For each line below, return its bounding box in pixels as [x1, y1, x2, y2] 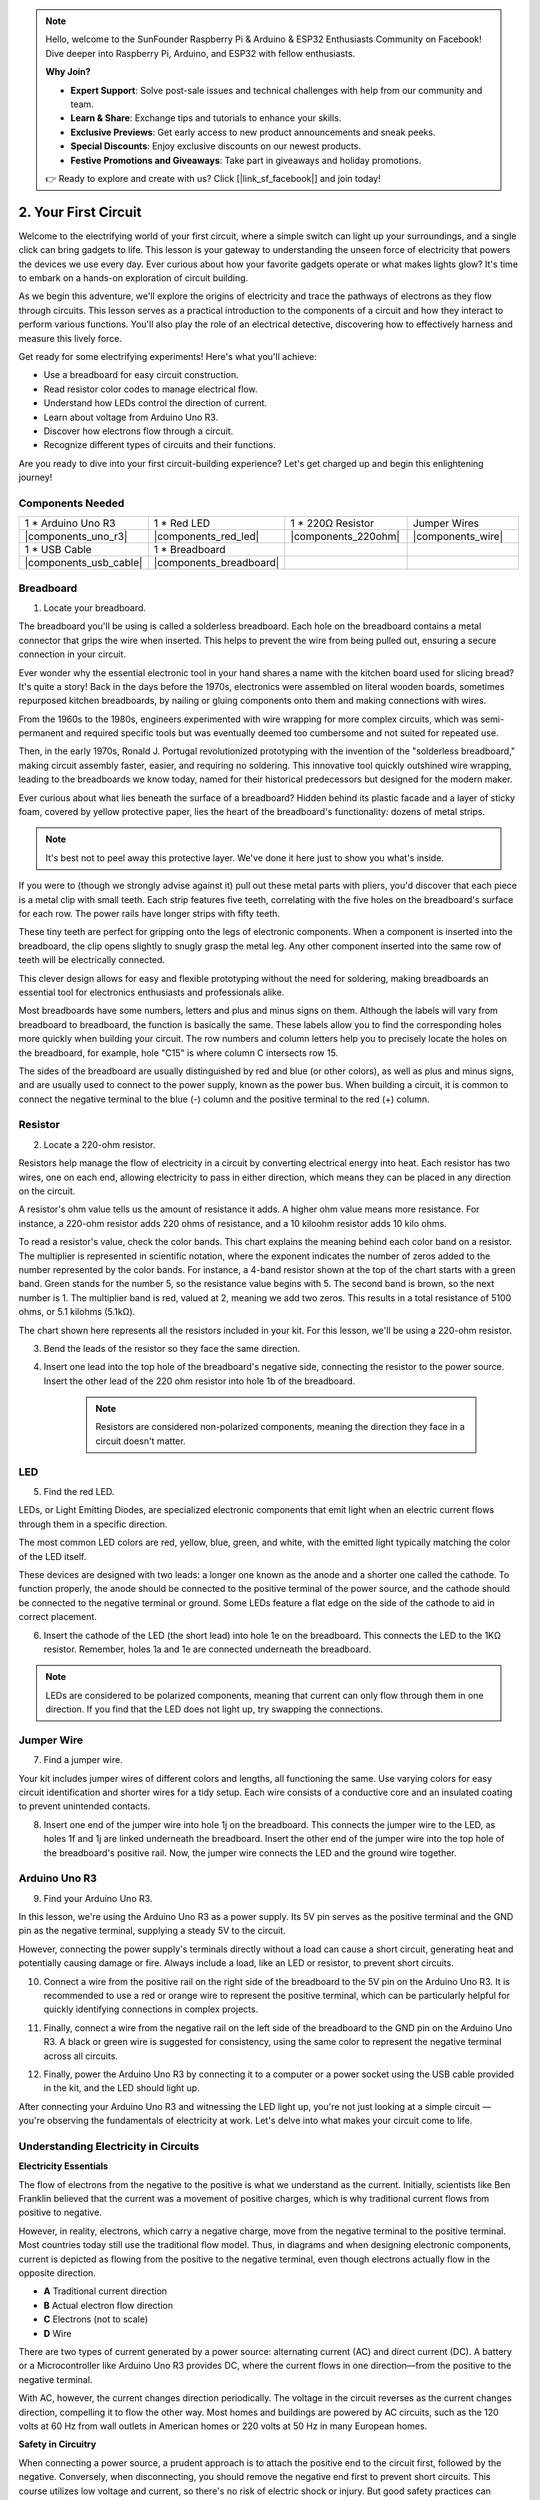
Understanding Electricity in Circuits [18, 2139, 200, 2153]
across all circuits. [43, 2050, 119, 2062]
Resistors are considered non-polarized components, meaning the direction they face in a [95, 1421, 465, 1433]
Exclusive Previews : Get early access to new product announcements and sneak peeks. [70, 126, 436, 138]
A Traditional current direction [43, 2285, 168, 2297]
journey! [18, 471, 53, 484]
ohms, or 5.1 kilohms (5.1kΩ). [18, 1306, 136, 1318]
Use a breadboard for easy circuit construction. [43, 369, 239, 381]
